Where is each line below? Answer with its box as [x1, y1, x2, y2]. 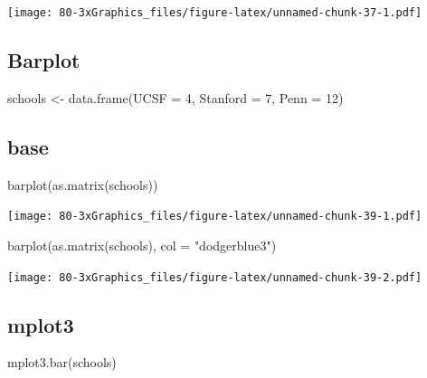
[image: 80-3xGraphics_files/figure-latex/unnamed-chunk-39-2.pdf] [7, 270, 422, 284]
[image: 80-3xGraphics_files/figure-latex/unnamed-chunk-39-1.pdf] [7, 210, 422, 223]
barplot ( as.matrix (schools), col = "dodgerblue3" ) [7, 235, 277, 254]
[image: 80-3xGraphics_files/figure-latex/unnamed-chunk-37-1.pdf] [7, 6, 422, 19]
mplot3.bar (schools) [7, 353, 117, 372]
